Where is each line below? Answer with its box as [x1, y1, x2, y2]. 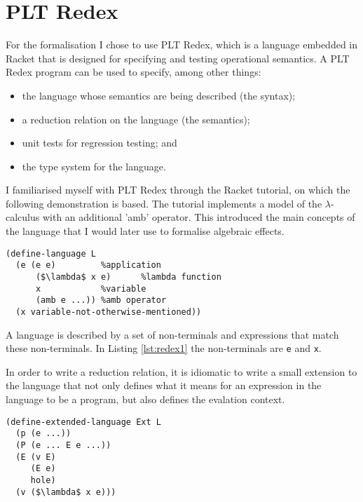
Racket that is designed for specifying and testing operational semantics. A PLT [6, 50, 350, 65]
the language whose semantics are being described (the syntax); [22, 88, 296, 102]
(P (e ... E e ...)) [15, 440, 111, 450]
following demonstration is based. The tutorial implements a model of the [6, 196, 322, 210]
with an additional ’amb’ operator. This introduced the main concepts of [42, 210, 355, 224]
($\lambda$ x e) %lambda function [35, 271, 221, 282]
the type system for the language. [22, 158, 166, 173]
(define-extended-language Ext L [6, 416, 161, 427]
